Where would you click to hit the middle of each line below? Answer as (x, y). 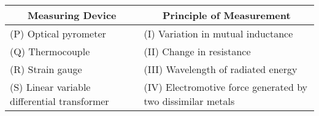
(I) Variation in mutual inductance (218, 33)
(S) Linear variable (50, 87)
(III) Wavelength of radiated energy (221, 69)
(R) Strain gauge (46, 69)
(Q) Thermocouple (50, 51)
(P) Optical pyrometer (58, 33)
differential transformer (60, 101)
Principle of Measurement (226, 15)
